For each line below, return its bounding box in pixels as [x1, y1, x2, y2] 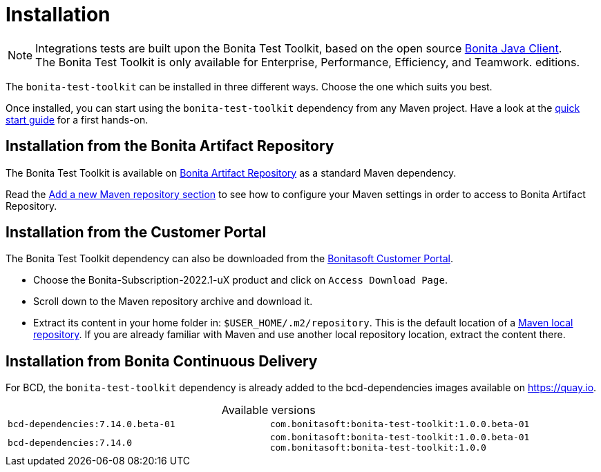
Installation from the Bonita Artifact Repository [6, 137, 334, 155]
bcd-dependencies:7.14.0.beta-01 [8, 419, 175, 430]
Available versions [221, 403, 316, 417]
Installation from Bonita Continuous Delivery [6, 352, 318, 370]
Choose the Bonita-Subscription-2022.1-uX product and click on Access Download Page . [33, 274, 448, 286]
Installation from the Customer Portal [6, 224, 267, 242]
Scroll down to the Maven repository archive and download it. [33, 295, 313, 308]
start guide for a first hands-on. [6, 113, 149, 126]
